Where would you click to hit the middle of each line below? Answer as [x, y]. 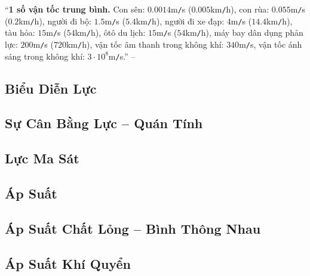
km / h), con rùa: [240, 9]
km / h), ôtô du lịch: [110, 32]
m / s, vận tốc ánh [271, 44]
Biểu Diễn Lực [51, 88]
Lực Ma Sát [42, 158]
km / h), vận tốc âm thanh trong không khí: [145, 44]
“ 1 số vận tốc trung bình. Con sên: [75, 9]
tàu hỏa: [20, 32]
